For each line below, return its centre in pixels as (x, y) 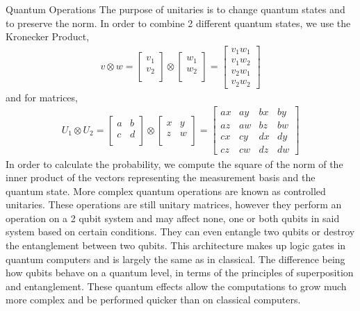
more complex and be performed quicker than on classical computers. (153, 300)
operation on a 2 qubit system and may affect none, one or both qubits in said (173, 218)
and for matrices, (42, 97)
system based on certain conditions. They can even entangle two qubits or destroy (180, 232)
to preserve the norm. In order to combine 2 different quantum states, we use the (178, 23)
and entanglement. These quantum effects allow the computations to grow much (176, 286)
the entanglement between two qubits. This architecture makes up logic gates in (176, 245)
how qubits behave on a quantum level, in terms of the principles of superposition (180, 272)
